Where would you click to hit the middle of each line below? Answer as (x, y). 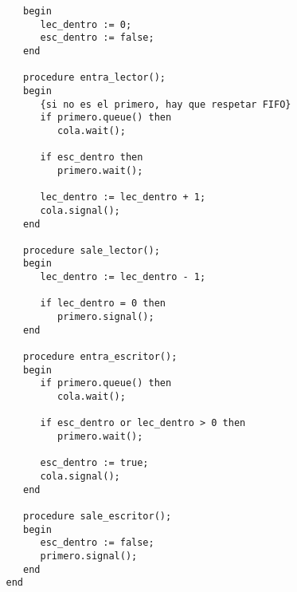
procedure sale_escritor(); (98, 516)
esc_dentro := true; (94, 463)
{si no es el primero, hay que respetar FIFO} (166, 104)
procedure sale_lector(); (92, 250)
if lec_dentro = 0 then (103, 304)
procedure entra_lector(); (95, 78)
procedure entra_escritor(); (100, 357)
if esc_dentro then (92, 158)
